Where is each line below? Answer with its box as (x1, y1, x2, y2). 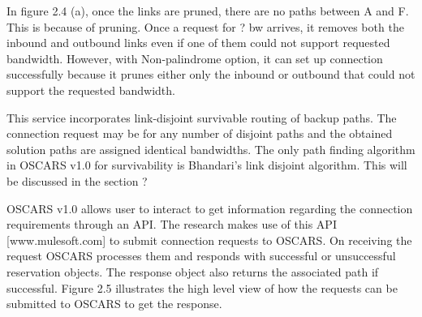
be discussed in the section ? (6, 172, 148, 189)
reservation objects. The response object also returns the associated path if (6, 263, 379, 280)
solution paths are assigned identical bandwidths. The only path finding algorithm (6, 140, 416, 157)
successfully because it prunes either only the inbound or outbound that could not (6, 66, 416, 83)
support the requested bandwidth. (6, 81, 175, 98)
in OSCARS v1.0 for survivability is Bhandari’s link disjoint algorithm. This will (6, 156, 407, 173)
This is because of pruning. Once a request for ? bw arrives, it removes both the (6, 18, 404, 35)
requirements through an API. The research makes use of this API (6, 216, 337, 233)
